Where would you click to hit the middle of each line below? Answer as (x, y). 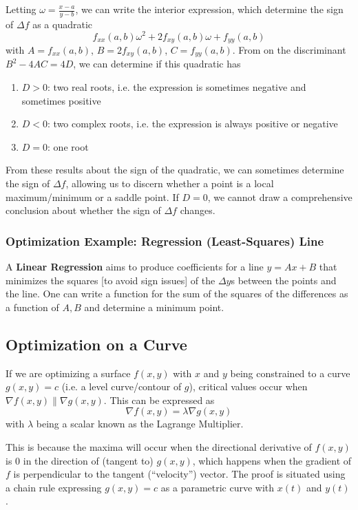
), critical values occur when (248, 386)
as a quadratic (63, 24)
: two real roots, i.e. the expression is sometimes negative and (177, 87)
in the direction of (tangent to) (88, 460)
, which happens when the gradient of (272, 460)
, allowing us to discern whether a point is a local (170, 183)
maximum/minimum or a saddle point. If (92, 196)
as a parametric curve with (218, 487)
